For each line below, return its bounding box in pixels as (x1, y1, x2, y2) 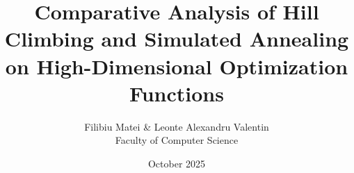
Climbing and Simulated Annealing (4, 24, 349, 53)
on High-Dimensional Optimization (5, 51, 348, 80)
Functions (129, 79, 224, 107)
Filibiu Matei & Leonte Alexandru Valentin (84, 119, 269, 133)
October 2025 (147, 156, 206, 170)
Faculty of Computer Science (115, 133, 239, 147)
